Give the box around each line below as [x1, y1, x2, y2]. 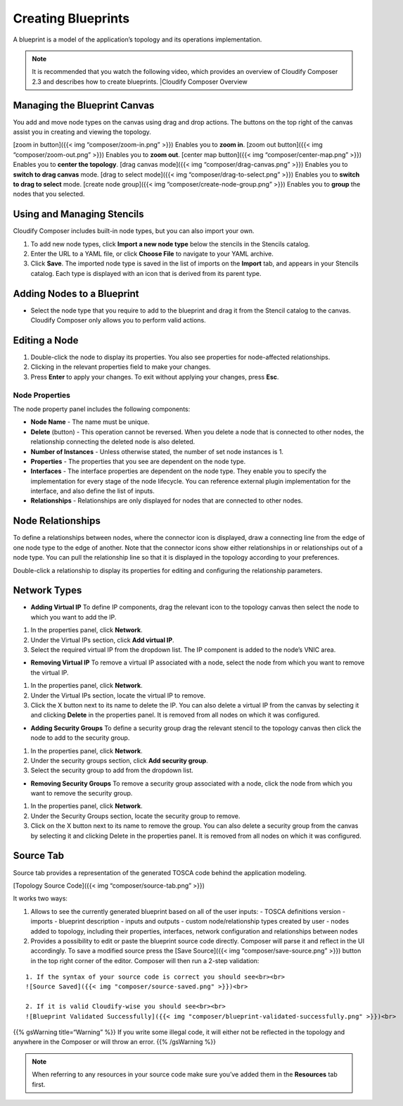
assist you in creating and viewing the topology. [13, 127, 151, 137]
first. [32, 1080, 46, 1088]
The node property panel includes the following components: [13, 405, 191, 413]
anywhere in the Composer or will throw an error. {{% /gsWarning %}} [13, 1038, 216, 1046]
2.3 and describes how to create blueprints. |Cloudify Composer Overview [32, 77, 248, 86]
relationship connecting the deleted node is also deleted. [30, 437, 196, 446]
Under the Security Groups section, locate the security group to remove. [30, 812, 241, 820]
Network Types [13, 584, 82, 596]
